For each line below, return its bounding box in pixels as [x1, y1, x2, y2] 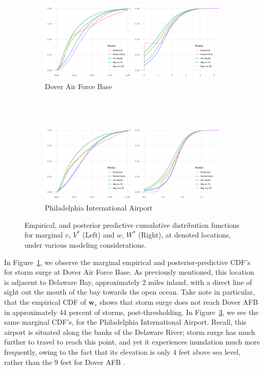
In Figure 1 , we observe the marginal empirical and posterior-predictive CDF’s [4, 256, 251, 267]
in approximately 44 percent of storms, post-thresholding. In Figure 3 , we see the [4, 306, 259, 317]
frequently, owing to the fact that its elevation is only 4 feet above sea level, [4, 346, 241, 357]
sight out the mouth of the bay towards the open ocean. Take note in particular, [4, 286, 255, 297]
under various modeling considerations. [24, 240, 146, 250]
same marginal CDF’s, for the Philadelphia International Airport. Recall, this [4, 317, 247, 327]
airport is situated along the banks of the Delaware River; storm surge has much [4, 326, 255, 337]
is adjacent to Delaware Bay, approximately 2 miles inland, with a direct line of [4, 276, 252, 287]
